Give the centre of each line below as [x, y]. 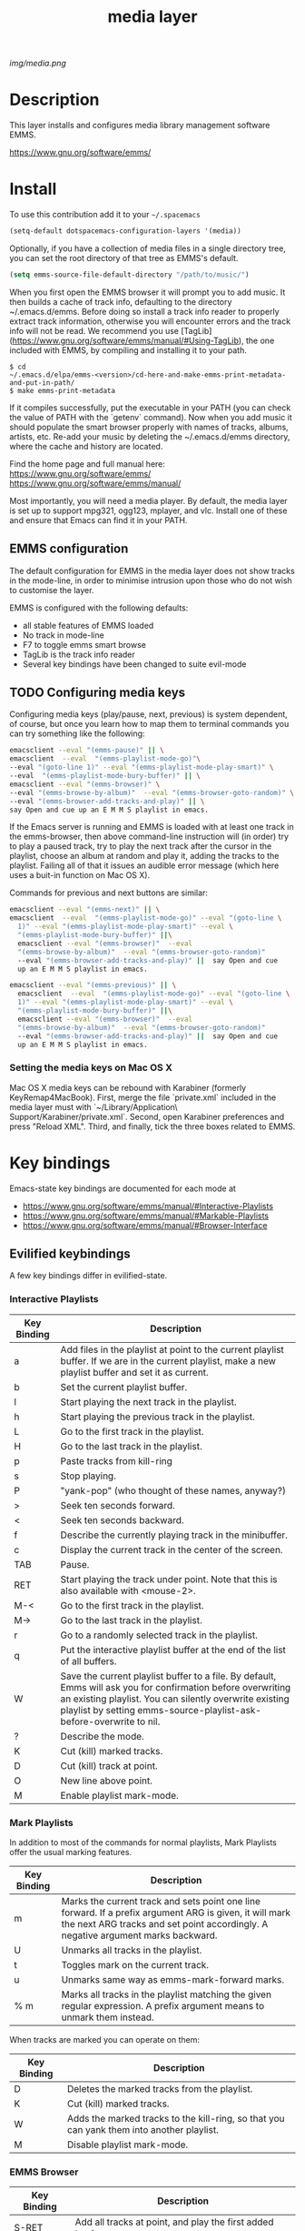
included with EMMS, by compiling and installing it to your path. [128, 350]
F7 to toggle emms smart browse [84, 644]
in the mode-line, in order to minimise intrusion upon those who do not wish [151, 580]
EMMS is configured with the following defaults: [99, 608]
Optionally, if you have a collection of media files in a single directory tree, [148, 248]
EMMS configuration [69, 549]
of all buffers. [89, 1661]
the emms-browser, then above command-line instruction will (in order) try [149, 837]
